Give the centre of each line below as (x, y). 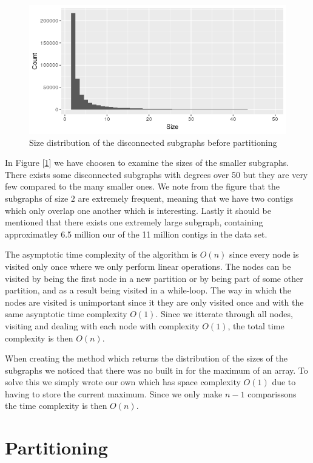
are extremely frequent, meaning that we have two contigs (186, 198)
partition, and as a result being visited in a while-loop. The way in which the (148, 290)
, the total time (256, 325)
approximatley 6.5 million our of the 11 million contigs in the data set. (136, 234)
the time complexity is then (56, 406)
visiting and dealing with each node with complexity (102, 325)
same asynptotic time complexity (66, 314)
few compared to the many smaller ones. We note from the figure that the (142, 186)
